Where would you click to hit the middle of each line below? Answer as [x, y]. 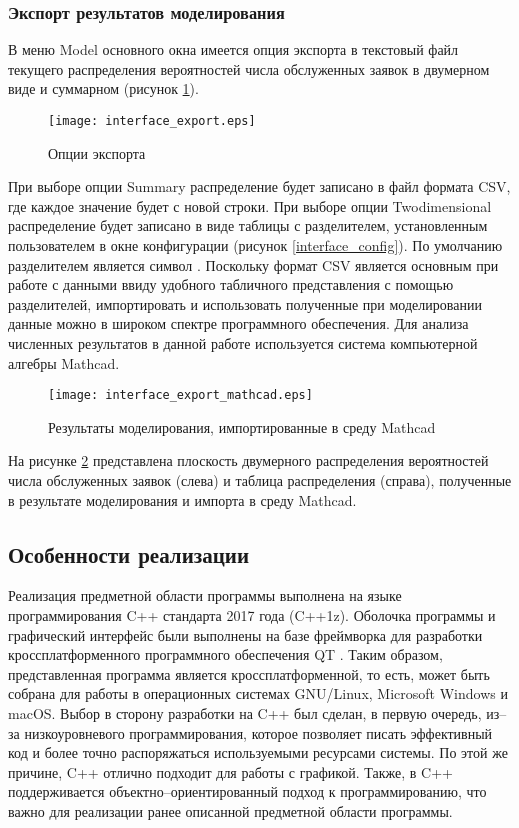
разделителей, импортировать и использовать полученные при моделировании [245, 303]
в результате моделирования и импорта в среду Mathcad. [182, 499]
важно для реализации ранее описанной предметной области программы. [230, 810]
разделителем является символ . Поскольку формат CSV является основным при [253, 264]
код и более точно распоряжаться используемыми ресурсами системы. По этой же [258, 752]
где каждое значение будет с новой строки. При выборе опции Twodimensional [250, 205]
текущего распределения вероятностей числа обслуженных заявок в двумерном [249, 68]
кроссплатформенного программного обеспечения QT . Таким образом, [225, 654]
